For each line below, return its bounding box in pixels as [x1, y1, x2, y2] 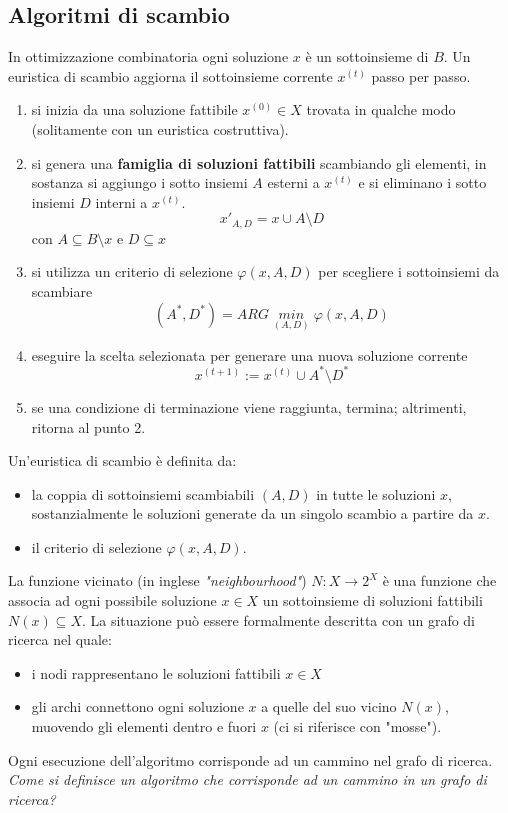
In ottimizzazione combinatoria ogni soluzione [8, 46, 289, 67]
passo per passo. [371, 65, 471, 86]
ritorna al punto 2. [31, 416, 146, 437]
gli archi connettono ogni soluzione [31, 696, 244, 717]
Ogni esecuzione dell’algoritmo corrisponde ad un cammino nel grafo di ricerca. [8, 749, 493, 770]
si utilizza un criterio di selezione [31, 261, 233, 282]
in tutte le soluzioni [316, 483, 436, 504]
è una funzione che [382, 570, 497, 591]
